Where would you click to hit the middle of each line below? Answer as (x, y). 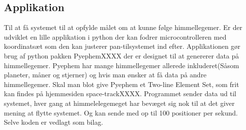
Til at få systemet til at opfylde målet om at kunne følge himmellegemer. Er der (123, 27)
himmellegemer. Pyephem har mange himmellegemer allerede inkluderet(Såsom (122, 65)
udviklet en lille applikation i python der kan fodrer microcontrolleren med (115, 36)
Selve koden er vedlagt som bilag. (54, 122)
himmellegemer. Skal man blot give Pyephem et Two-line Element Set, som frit (122, 84)
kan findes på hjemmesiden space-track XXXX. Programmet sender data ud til (120, 94)
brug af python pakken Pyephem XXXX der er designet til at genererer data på (122, 55)
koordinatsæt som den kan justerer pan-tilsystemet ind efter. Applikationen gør (122, 46)
